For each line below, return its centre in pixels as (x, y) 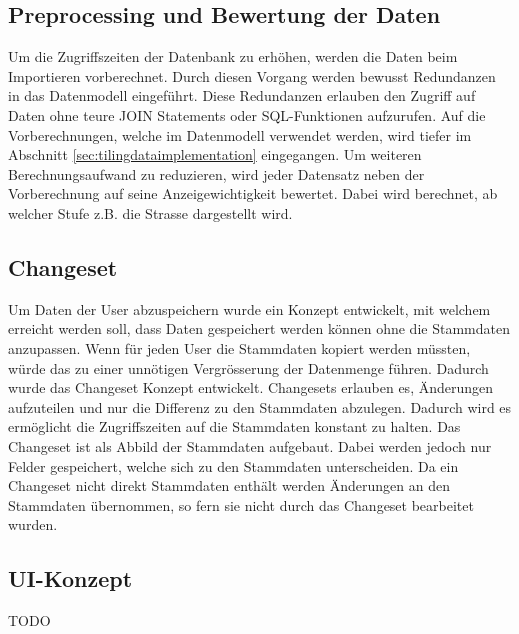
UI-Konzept (70, 578)
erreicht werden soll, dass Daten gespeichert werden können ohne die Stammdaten (259, 328)
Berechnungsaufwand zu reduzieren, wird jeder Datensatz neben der (216, 173)
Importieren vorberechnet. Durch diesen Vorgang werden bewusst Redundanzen (252, 75)
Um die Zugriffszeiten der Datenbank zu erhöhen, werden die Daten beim (233, 56)
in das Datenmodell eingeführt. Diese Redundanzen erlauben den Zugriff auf (242, 95)
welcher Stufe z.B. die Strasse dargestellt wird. (150, 212)
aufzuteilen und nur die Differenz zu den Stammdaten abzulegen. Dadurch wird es (260, 406)
